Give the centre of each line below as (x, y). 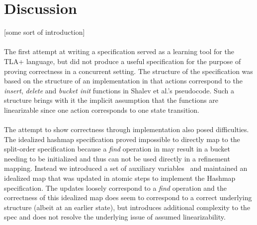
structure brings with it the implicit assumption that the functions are (111, 100)
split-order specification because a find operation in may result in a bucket (117, 149)
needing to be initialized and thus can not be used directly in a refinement (117, 158)
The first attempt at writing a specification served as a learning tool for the (119, 51)
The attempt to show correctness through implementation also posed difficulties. (127, 129)
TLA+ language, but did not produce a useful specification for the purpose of (123, 61)
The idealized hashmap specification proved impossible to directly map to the (122, 139)
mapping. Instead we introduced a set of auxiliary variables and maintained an (126, 168)
